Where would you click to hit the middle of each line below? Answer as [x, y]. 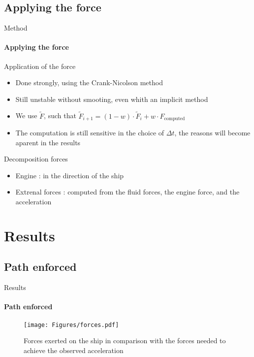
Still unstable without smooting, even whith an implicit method [112, 99]
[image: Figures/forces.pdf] [71, 325]
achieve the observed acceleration [74, 350]
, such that [60, 115]
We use [26, 115]
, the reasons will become [212, 133]
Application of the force [40, 66]
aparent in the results [48, 142]
